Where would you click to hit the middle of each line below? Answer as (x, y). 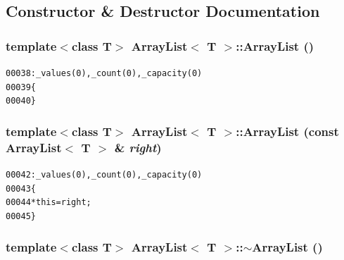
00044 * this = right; (49, 203)
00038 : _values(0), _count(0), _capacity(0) (104, 73)
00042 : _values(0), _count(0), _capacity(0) (104, 175)
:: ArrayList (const (287, 131)
